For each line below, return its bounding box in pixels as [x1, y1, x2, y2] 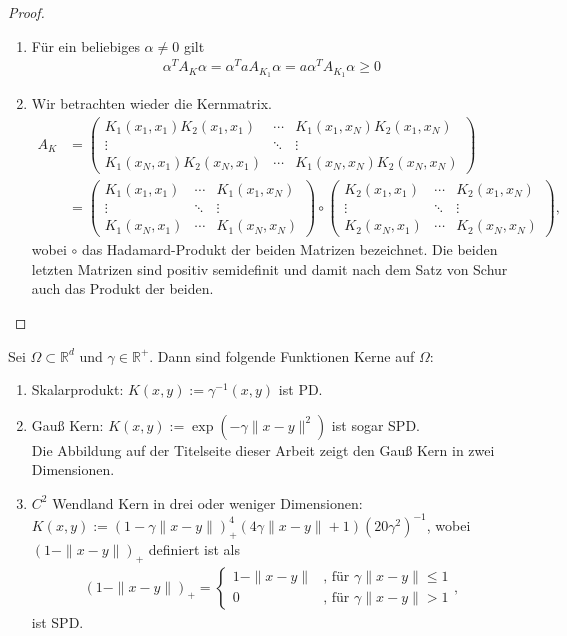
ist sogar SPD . [331, 414, 420, 435]
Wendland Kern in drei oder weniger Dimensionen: [52, 492, 363, 513]
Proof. [8, 2, 45, 22]
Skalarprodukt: [31, 379, 124, 400]
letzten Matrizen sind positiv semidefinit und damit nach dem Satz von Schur [31, 258, 508, 279]
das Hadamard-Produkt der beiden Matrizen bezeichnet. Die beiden [81, 239, 498, 260]
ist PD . [278, 379, 323, 400]
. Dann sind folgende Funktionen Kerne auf [149, 345, 415, 366]
